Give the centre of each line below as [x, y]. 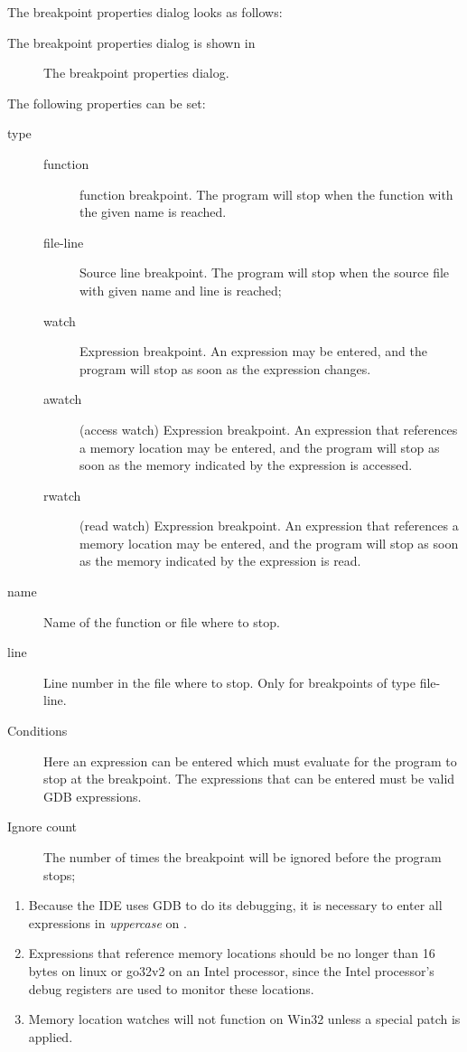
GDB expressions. [93, 796]
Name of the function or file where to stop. [162, 621]
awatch [63, 399]
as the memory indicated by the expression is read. [220, 561]
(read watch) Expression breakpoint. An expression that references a [269, 526]
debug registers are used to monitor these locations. [171, 988]
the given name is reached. [153, 212]
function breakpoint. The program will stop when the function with [266, 194]
